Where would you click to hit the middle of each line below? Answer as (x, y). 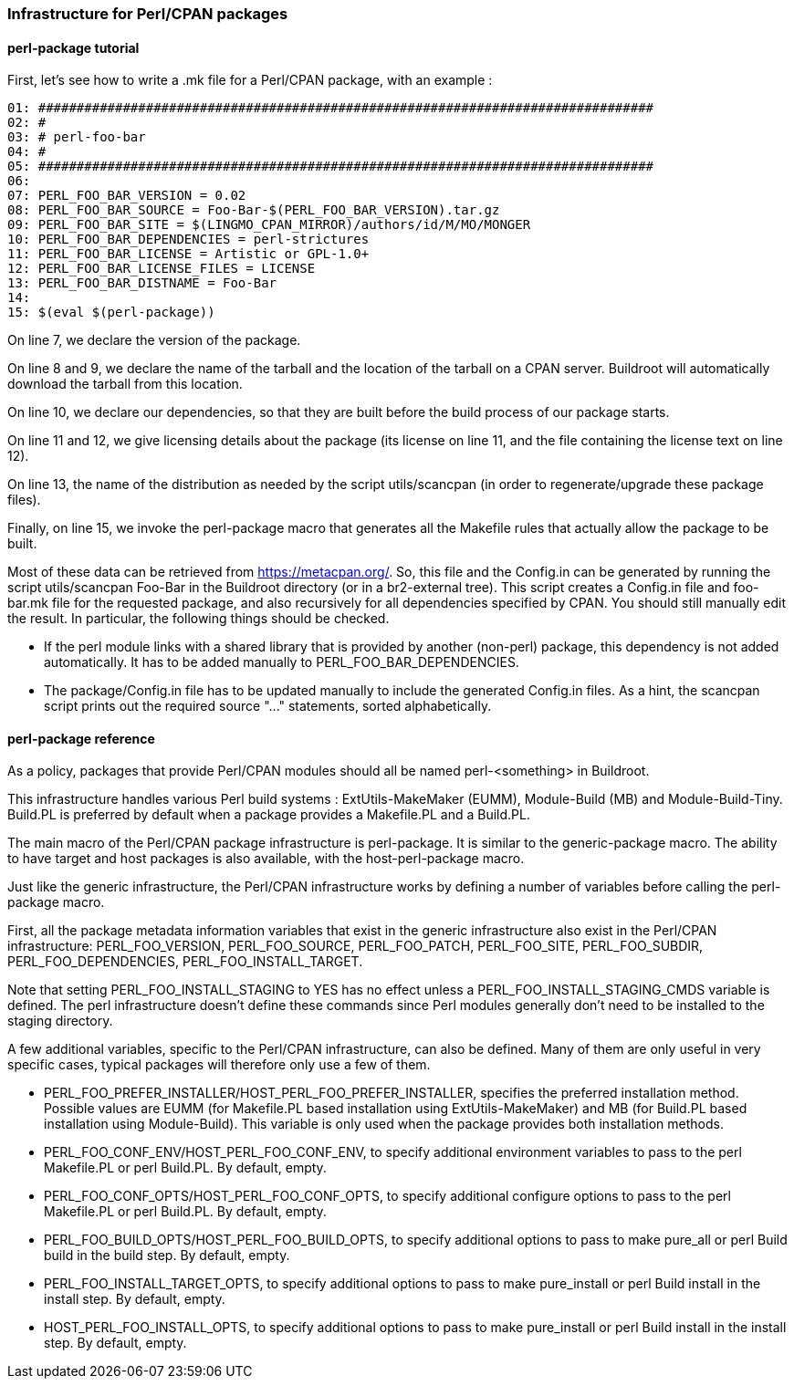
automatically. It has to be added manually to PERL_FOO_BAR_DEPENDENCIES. (282, 662)
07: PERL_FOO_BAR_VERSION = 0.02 (127, 196)
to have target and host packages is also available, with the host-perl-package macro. (266, 859)
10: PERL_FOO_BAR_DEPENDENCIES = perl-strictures (188, 240)
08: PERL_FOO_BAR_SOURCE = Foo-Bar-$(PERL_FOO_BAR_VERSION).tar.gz (254, 210)
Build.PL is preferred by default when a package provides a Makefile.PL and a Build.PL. (269, 815)
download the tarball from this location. (125, 384)
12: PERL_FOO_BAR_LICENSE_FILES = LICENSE (162, 269)
